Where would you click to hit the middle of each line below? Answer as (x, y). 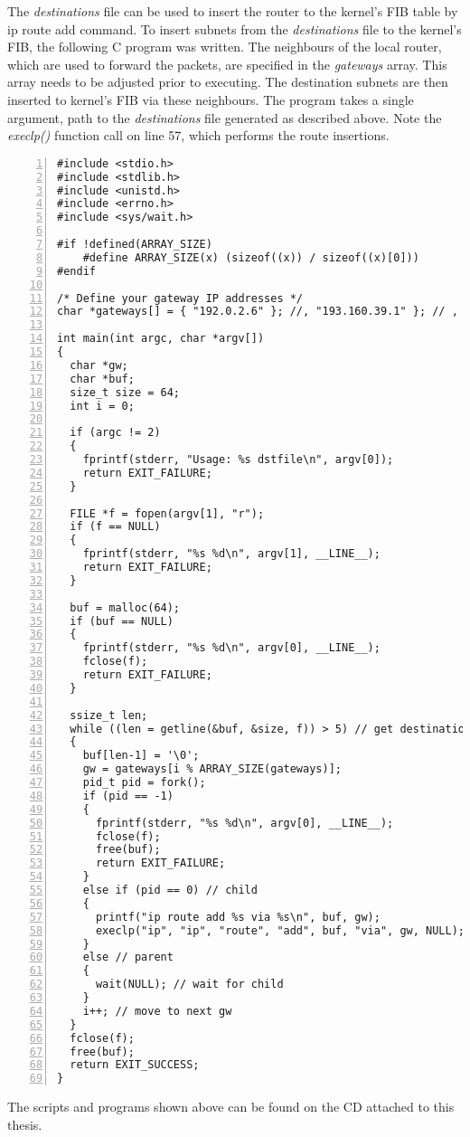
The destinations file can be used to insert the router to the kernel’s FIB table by (233, 11)
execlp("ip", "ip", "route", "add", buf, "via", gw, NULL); (280, 930)
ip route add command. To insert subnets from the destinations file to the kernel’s (235, 28)
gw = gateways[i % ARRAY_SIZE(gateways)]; (212, 769)
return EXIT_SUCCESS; (135, 1065)
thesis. (25, 1124)
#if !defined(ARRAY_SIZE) (135, 244)
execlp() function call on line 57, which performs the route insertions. (198, 135)
